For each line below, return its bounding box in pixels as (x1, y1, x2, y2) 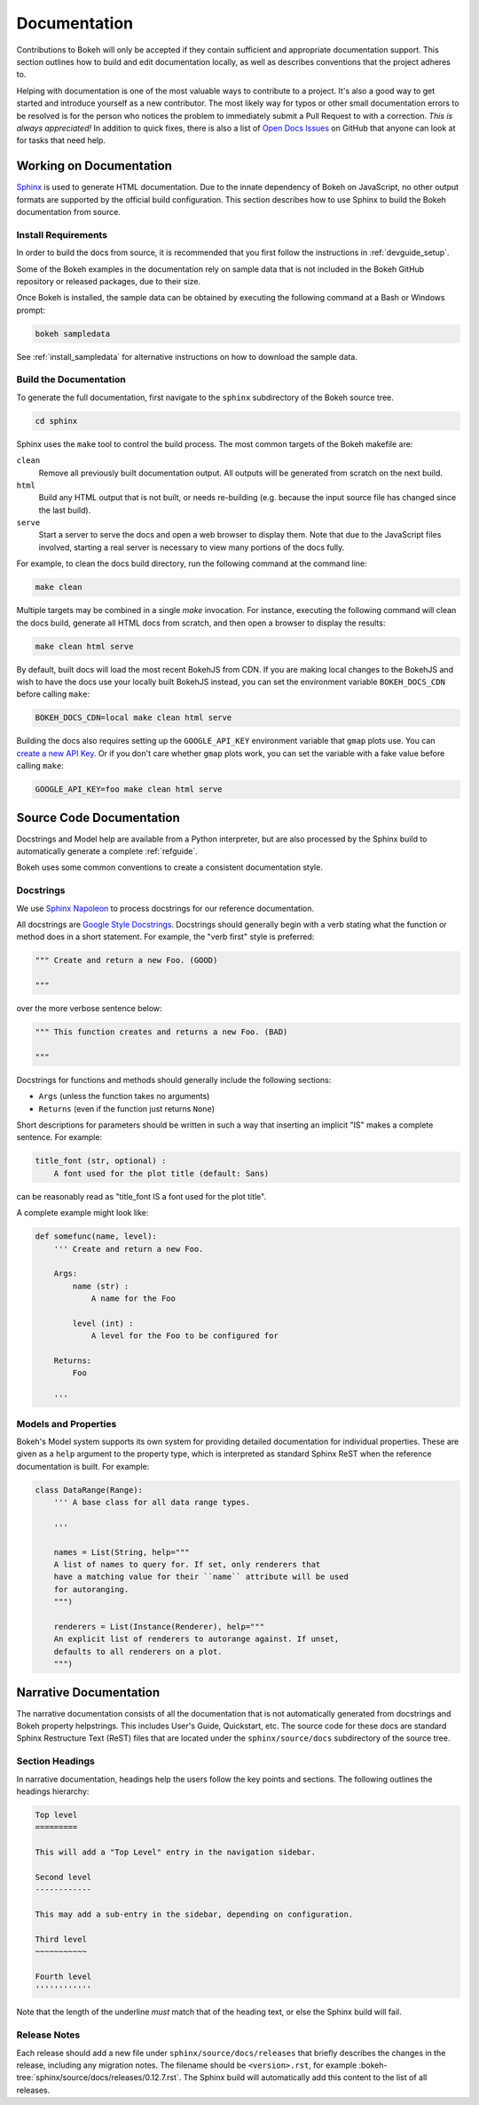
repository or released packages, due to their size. (16, 275, 201, 286)
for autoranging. (53, 1584, 130, 1594)
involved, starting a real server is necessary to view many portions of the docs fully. (38, 542, 345, 553)
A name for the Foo (90, 1294, 177, 1304)
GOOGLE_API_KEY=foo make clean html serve (35, 785, 223, 794)
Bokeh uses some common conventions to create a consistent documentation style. (16, 862, 323, 873)
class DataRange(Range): (35, 1485, 144, 1495)
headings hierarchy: (16, 1786, 90, 1797)
